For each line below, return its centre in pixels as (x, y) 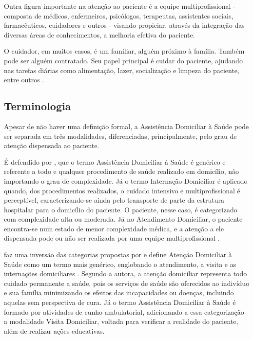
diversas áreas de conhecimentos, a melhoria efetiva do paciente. (99, 34)
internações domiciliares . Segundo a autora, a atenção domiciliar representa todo (126, 273)
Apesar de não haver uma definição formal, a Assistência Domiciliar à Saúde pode (126, 126)
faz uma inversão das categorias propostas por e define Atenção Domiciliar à (118, 254)
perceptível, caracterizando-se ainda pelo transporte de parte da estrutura (114, 200)
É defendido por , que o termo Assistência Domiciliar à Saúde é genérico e (115, 161)
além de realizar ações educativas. (54, 330)
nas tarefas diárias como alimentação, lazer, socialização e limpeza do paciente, (122, 70)
